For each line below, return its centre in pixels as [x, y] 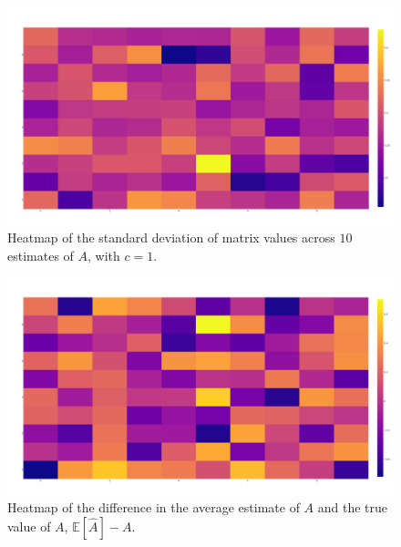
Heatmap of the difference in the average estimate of [154, 507]
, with [104, 255]
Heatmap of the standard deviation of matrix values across [171, 237]
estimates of [41, 255]
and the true [353, 507]
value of [29, 526]
